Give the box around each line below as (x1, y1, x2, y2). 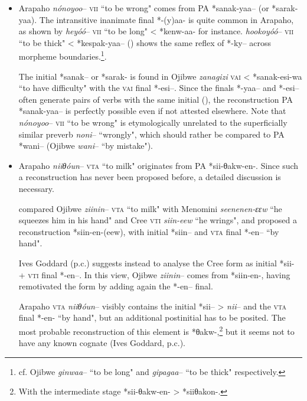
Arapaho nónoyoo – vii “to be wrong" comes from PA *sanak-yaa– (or (18, 2, 269, 14)
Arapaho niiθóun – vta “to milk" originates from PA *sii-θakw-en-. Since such (18, 159, 299, 171)
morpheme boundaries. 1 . (18, 48, 107, 63)
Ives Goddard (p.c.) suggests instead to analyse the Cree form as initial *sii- (18, 256, 295, 269)
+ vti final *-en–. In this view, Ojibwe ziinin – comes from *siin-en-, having (18, 268, 290, 281)
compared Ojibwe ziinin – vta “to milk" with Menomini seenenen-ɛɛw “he (18, 202, 282, 214)
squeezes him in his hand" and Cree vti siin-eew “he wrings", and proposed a (18, 214, 297, 226)
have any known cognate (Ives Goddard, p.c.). (18, 337, 185, 349)
